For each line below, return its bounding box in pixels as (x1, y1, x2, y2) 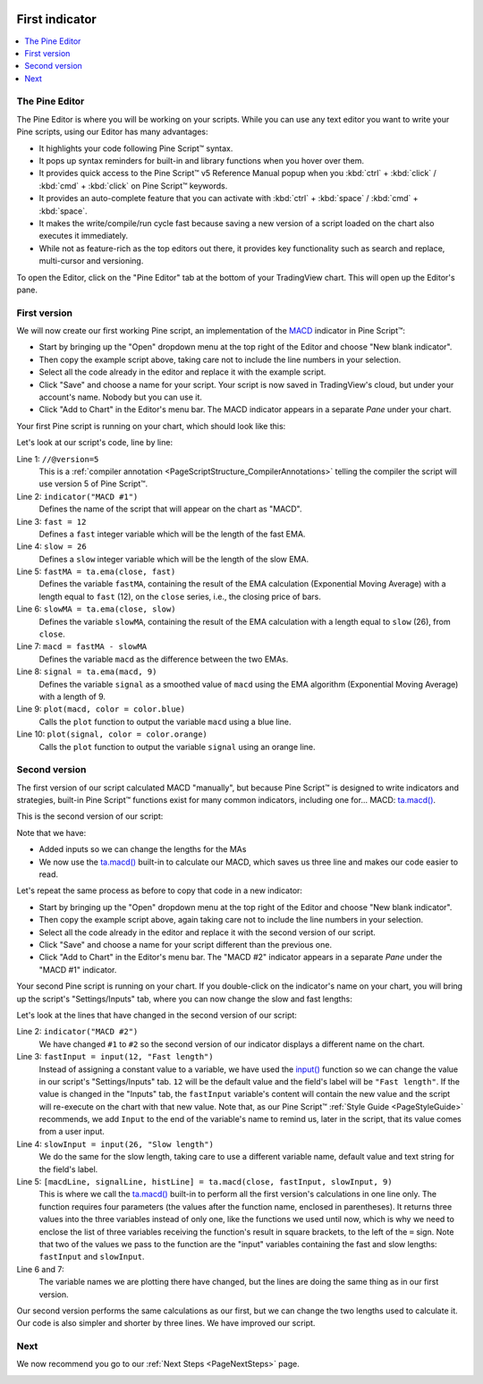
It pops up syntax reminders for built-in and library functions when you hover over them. (38, 156, 364, 165)
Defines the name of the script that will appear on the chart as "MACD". (38, 503, 302, 514)
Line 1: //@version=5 (16, 453, 99, 464)
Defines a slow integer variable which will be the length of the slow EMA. (38, 553, 309, 564)
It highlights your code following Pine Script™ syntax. (38, 143, 233, 154)
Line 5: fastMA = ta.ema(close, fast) (16, 566, 176, 577)
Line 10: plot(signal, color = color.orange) (16, 729, 208, 739)
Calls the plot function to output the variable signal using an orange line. (38, 741, 317, 752)
